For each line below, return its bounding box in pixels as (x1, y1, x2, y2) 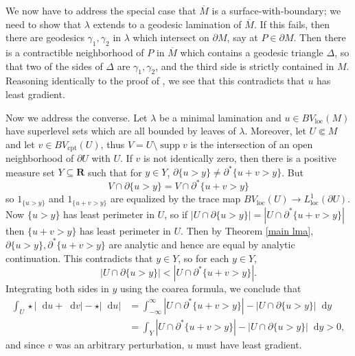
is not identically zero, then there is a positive (144, 151, 336, 165)
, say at (227, 30, 258, 45)
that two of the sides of (5, 58, 103, 73)
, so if (164, 206, 188, 221)
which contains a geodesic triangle (180, 45, 323, 59)
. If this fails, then (253, 16, 330, 31)
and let (5, 137, 35, 151)
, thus (100, 137, 125, 151)
